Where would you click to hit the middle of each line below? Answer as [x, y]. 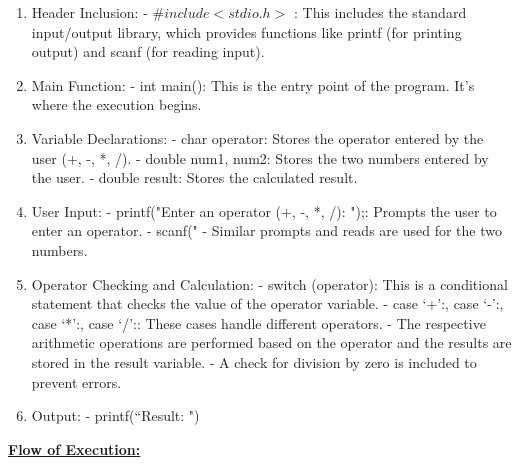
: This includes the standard [380, 12]
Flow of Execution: [74, 448]
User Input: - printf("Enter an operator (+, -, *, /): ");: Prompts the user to [264, 210]
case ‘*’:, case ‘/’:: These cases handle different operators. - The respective [258, 322]
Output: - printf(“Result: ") [115, 415]
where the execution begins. [116, 104]
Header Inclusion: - [89, 12]
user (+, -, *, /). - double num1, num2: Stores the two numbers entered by [260, 157]
